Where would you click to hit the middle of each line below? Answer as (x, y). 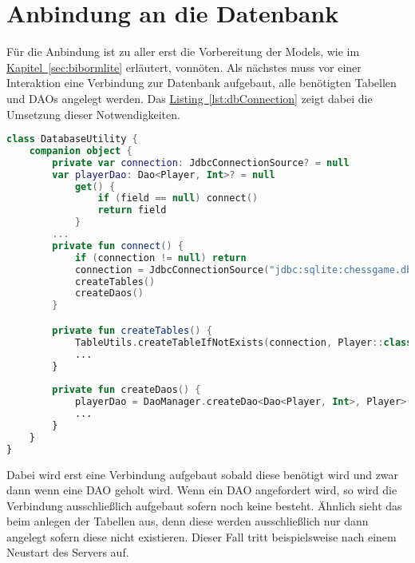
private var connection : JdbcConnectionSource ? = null (201, 163)
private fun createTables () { (132, 330)
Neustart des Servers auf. (68, 552)
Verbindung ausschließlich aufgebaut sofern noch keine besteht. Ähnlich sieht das (204, 505)
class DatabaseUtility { (72, 139)
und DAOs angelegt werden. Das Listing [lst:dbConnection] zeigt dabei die (190, 98)
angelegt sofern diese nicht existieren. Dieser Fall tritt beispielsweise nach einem (202, 536)
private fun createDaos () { (126, 390)
